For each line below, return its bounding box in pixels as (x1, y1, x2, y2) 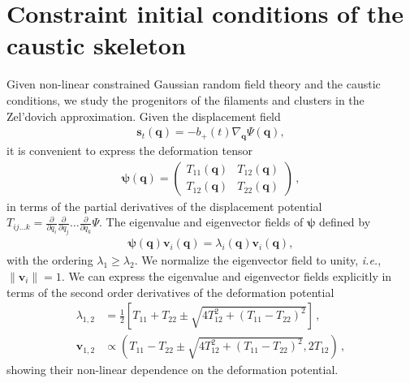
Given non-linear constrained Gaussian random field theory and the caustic (6, 75, 381, 93)
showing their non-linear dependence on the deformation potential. (6, 361, 339, 378)
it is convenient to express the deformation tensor (6, 141, 252, 158)
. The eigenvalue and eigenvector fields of (99, 213, 304, 230)
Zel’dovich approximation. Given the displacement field (6, 107, 281, 124)
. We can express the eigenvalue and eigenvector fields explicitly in (61, 268, 392, 285)
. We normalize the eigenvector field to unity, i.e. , (134, 252, 382, 269)
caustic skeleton (6, 28, 186, 62)
